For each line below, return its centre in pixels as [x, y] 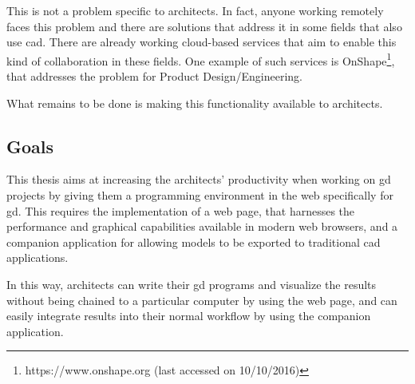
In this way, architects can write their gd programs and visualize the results [192, 284]
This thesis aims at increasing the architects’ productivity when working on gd [199, 179]
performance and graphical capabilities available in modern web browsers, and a [202, 226]
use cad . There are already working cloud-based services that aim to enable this [202, 42]
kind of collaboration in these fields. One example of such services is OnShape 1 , [201, 59]
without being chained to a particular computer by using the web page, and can [202, 300]
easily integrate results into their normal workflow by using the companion [189, 316]
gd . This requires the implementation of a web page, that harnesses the [181, 210]
